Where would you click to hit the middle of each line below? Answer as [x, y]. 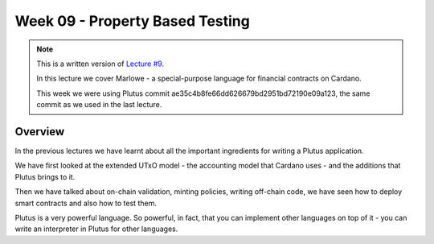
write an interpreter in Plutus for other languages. [96, 229]
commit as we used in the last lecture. [99, 105]
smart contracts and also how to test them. [86, 203]
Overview [40, 132]
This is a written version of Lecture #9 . [100, 64]
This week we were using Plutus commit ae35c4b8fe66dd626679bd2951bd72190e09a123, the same [203, 93]
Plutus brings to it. [45, 176]
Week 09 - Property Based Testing [133, 21]
